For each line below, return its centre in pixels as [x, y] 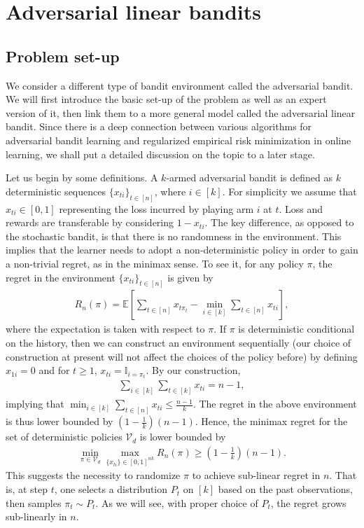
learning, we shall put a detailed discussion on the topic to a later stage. [160, 154]
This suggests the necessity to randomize [93, 475]
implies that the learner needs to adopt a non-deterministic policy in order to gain [182, 250]
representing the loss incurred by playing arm [156, 208]
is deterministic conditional [296, 329]
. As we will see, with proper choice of [177, 502]
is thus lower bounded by [59, 421]
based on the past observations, [285, 489]
